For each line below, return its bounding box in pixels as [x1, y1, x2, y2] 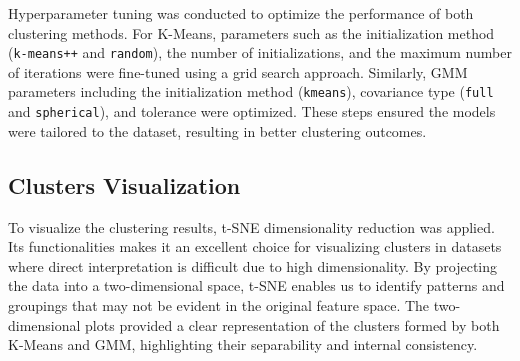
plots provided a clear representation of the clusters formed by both [85, 314, 500, 335]
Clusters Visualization [8, 169, 241, 200]
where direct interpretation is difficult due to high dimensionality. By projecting [8, 255, 498, 276]
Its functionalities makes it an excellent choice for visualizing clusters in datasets [8, 236, 502, 257]
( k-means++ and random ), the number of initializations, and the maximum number [8, 42, 512, 63]
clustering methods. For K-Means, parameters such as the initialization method [8, 22, 495, 43]
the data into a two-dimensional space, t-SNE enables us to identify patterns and [8, 275, 505, 296]
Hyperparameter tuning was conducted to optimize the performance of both [8, 3, 474, 23]
